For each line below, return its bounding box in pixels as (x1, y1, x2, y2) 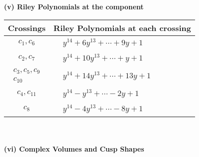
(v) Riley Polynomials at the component (4, 1, 144, 11)
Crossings (8, 22, 46, 33)
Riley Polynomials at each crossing (53, 22, 191, 33)
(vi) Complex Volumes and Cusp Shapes (4, 144, 144, 154)
